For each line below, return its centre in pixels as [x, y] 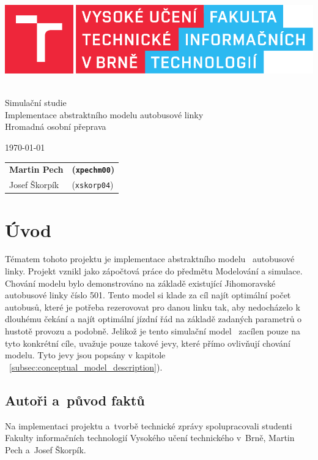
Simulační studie [36, 103]
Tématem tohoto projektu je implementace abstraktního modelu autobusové [150, 259]
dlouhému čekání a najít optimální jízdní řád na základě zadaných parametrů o [153, 319]
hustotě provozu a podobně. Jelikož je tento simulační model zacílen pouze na [153, 331]
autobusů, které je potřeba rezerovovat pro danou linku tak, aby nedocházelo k [153, 307]
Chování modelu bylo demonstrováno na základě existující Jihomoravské [140, 283]
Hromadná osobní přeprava [56, 126]
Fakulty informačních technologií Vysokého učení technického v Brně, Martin [150, 438]
